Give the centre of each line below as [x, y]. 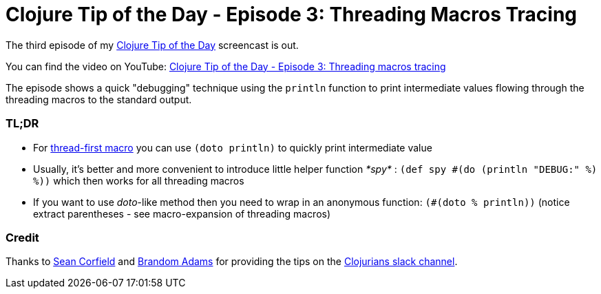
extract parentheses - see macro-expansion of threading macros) [182, 213]
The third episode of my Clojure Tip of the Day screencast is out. [152, 45]
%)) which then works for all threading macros [139, 180]
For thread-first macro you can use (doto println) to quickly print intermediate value [233, 147]
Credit [22, 237]
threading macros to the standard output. [99, 99]
